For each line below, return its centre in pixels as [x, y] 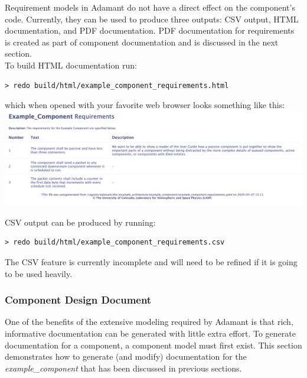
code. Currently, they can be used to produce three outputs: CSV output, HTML [152, 19]
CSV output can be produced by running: [80, 222]
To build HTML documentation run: [71, 65]
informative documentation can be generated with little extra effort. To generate [150, 333]
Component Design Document [78, 300]
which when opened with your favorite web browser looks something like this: [145, 105]
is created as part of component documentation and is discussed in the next [142, 42]
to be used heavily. [39, 273]
